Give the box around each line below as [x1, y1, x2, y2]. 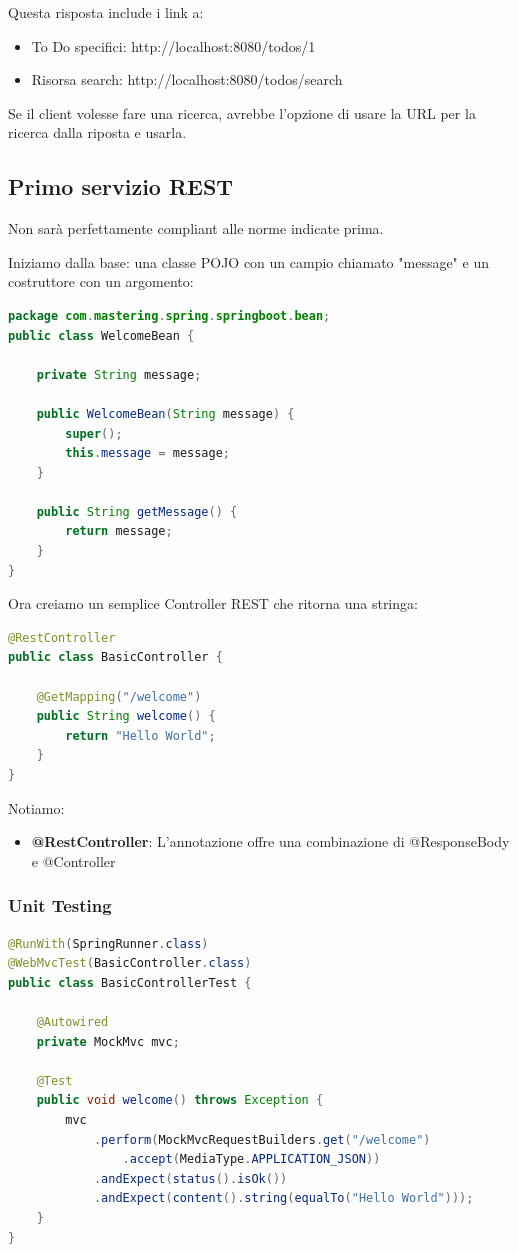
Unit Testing [8, 893, 112, 918]
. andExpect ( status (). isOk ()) [93, 1171, 288, 1186]
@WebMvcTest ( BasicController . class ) [8, 956, 252, 971]
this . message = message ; [65, 446, 231, 461]
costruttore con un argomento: [8, 271, 194, 292]
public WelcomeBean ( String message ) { [36, 406, 295, 421]
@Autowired [36, 1014, 109, 1029]
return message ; [65, 524, 173, 539]
